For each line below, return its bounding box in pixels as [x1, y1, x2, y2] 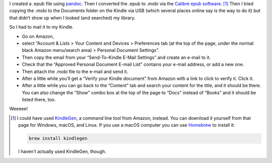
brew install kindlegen [28, 136, 88, 141]
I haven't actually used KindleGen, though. [18, 148, 106, 154]
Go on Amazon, [22, 33, 54, 39]
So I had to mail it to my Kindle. [9, 24, 74, 30]
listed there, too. [22, 97, 56, 103]
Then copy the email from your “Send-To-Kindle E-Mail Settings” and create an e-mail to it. [22, 54, 211, 60]
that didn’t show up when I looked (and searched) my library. [9, 15, 135, 21]
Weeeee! [9, 106, 28, 112]
